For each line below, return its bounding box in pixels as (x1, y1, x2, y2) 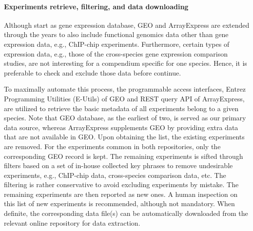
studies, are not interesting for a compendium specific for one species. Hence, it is (4, 58, 247, 68)
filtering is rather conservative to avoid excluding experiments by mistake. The (4, 179, 239, 190)
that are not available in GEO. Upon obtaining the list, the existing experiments (4, 132, 245, 142)
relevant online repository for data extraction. (4, 217, 140, 228)
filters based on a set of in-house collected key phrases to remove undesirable (4, 160, 233, 171)
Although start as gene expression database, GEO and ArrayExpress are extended (4, 19, 250, 30)
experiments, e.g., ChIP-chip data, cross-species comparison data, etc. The (4, 170, 226, 180)
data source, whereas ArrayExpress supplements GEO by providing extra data (4, 122, 238, 132)
